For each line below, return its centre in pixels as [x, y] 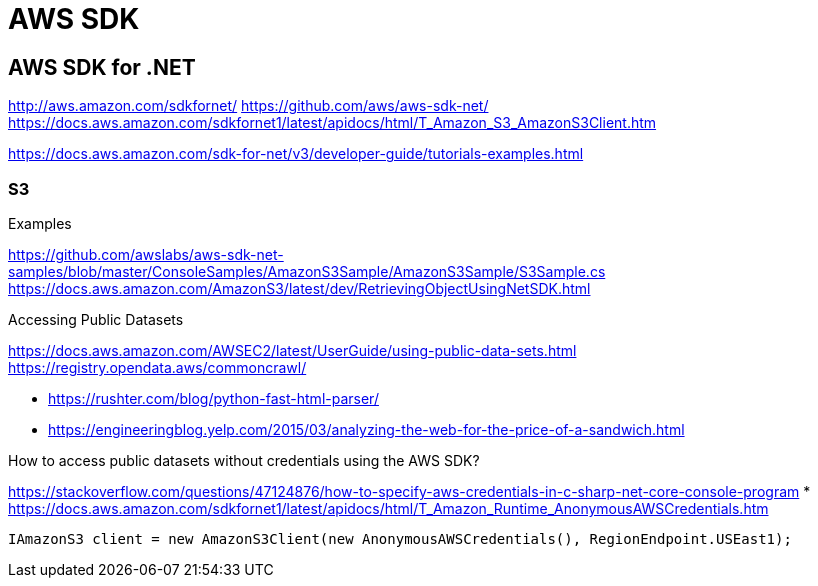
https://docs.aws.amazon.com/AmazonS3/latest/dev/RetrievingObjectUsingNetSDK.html [299, 288]
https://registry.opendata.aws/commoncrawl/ [157, 367]
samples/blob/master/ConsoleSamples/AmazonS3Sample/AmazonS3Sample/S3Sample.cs [307, 271]
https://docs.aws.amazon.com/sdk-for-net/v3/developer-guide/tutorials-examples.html [296, 154]
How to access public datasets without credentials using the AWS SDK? [244, 460]
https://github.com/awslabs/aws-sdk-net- [146, 254]
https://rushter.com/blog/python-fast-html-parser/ [213, 398]
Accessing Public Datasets [96, 319]
